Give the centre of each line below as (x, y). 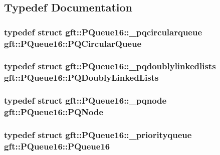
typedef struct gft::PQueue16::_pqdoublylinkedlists (110, 66)
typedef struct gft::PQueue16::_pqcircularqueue (103, 32)
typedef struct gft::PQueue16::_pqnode (85, 100)
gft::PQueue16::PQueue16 (57, 146)
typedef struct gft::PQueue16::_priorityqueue (98, 135)
